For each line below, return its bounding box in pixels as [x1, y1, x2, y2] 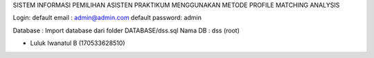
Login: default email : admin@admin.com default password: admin [12, 14, 202, 22]
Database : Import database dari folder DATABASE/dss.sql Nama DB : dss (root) [12, 26, 240, 35]
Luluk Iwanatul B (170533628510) [30, 39, 125, 48]
